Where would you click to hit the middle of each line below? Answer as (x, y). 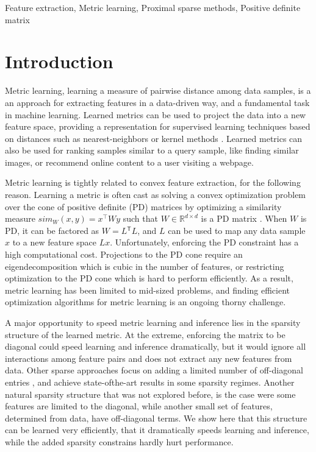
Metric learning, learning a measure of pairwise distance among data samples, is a (158, 90)
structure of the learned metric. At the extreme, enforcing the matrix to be (145, 334)
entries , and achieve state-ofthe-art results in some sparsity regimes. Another (150, 382)
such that (140, 218)
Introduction (59, 61)
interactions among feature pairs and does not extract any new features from (149, 358)
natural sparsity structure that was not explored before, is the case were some (150, 394)
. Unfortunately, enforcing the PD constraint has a (204, 242)
